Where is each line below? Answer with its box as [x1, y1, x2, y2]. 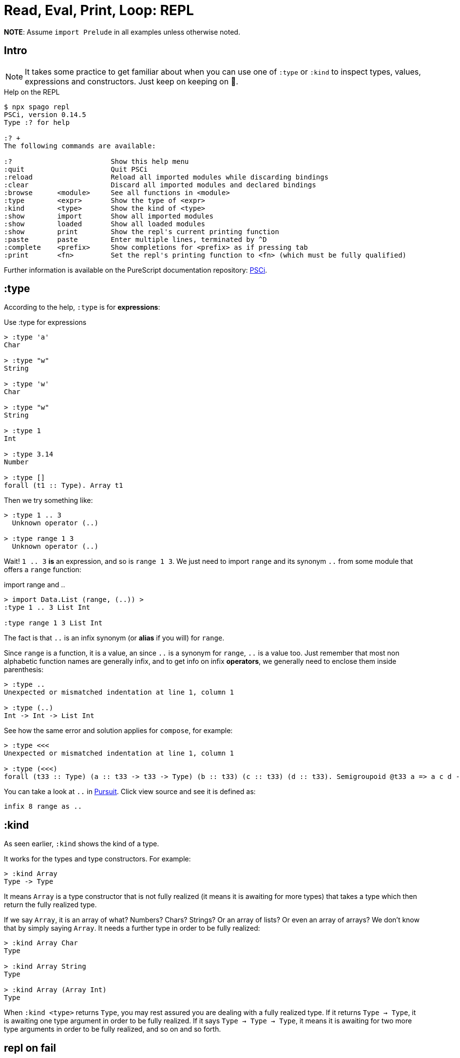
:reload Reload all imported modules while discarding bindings [4, 173, 328, 181]
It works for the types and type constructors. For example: [4, 855, 191, 863]
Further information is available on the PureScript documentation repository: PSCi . [4, 265, 268, 274]
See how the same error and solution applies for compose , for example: [4, 726, 233, 735]
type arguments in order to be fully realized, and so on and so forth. [4, 1025, 221, 1034]
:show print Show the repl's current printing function [4, 227, 279, 236]
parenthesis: [4, 665, 44, 674]
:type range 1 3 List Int [4, 619, 103, 627]
